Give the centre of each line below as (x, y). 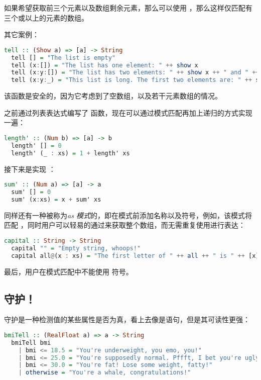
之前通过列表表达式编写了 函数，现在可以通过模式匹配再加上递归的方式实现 (128, 112)
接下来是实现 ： (30, 169)
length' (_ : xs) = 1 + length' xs (71, 153)
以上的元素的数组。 (56, 17)
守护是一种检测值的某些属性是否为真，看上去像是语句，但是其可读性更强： (127, 319)
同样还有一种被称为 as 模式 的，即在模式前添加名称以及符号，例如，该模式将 (128, 215)
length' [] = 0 (36, 146)
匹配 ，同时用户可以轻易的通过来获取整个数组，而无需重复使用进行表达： (125, 225)
